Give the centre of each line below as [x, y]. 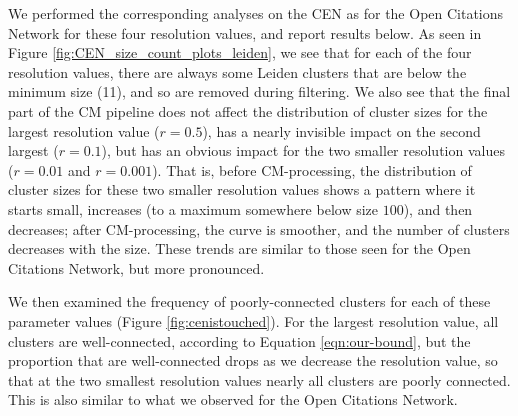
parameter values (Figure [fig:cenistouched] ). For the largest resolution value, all [253, 320]
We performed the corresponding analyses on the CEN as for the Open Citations [256, 13]
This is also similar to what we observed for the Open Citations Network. [233, 399]
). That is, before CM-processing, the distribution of [312, 169]
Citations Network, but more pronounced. [136, 267]
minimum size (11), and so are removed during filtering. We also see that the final [259, 91]
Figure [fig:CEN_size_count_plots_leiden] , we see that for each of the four [240, 52]
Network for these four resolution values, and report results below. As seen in [245, 32]
